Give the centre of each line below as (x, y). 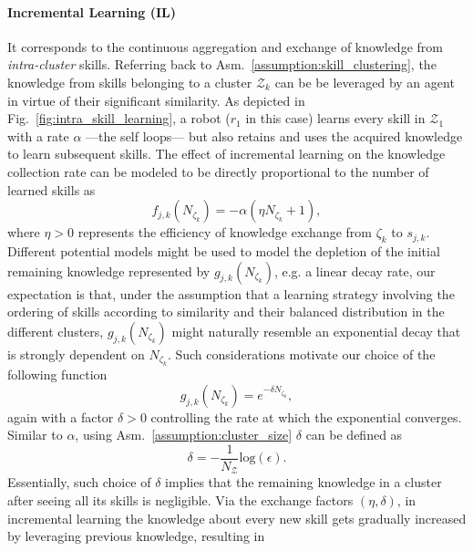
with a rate (38, 135)
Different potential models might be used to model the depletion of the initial (224, 250)
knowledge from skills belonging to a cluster (130, 82)
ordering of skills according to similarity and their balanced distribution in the (226, 312)
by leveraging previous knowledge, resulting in (136, 536)
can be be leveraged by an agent (365, 82)
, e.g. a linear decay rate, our (355, 270)
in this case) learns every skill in (335, 118)
